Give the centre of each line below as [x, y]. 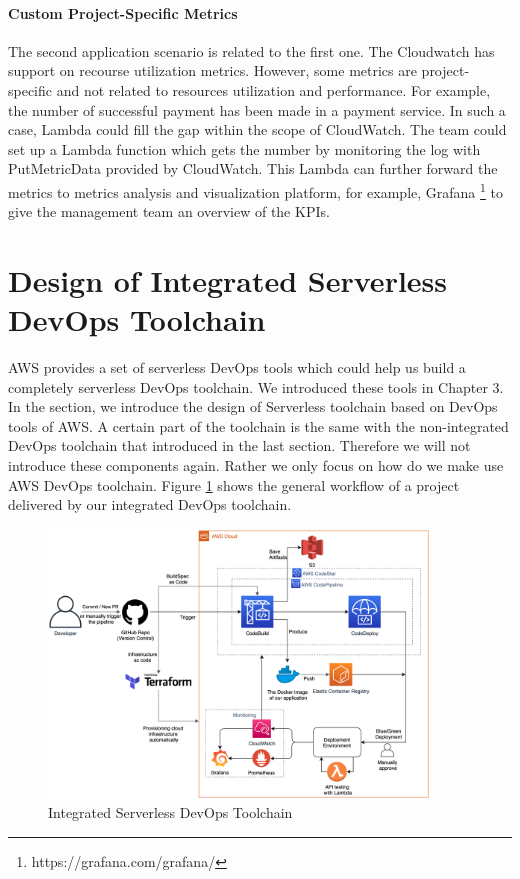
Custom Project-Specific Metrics [123, 12]
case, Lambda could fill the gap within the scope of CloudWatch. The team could [257, 129]
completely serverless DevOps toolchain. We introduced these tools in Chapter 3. [256, 386]
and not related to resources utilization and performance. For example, [273, 89]
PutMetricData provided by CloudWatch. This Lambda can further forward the [253, 168]
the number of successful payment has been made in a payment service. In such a [257, 109]
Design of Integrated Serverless [228, 279]
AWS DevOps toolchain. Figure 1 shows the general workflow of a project [234, 484]
